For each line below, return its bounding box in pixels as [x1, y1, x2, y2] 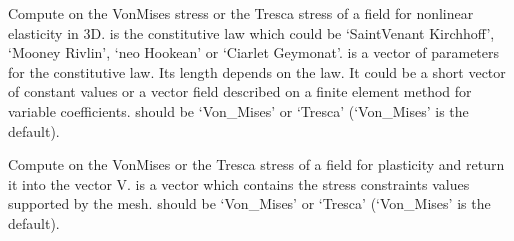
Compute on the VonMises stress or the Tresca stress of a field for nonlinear [8, 3, 474, 23]
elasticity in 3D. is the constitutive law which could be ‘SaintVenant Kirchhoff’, [8, 22, 495, 43]
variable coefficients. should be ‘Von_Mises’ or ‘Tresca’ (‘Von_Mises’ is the [8, 100, 469, 121]
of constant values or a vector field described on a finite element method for [8, 81, 472, 102]
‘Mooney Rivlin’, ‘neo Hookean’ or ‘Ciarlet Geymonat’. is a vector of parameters [8, 42, 500, 63]
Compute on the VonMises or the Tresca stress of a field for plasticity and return [8, 154, 505, 175]
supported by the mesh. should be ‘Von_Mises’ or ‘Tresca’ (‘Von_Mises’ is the [8, 193, 491, 214]
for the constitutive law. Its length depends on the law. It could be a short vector [8, 61, 506, 82]
